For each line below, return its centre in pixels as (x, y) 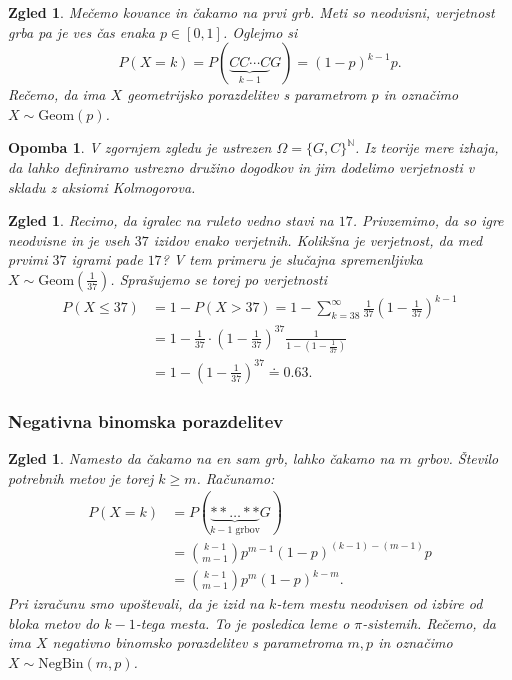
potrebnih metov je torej (81, 477)
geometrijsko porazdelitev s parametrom (247, 94)
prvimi (28, 259)
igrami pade (107, 259)
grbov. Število (457, 458)
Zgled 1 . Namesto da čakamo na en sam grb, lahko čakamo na (201, 458)
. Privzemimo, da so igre (428, 220)
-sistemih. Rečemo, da (429, 622)
